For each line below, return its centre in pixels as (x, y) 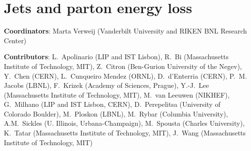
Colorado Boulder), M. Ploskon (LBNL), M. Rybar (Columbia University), (116, 113)
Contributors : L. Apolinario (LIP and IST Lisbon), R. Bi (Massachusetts (116, 57)
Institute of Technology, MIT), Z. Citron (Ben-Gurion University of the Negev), (123, 66)
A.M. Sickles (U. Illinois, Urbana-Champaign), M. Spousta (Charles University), (124, 123)
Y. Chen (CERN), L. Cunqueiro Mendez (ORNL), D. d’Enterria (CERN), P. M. (125, 75)
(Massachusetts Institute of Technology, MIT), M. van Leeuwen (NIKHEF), (117, 94)
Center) (15, 40)
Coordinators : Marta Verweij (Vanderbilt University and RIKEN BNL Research (125, 31)
